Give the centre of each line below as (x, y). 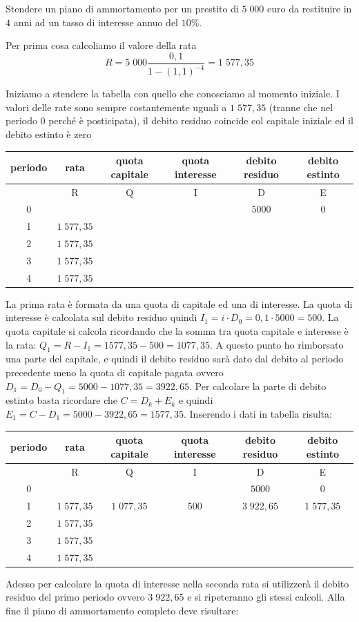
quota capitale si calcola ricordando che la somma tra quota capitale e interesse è (177, 331)
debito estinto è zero (49, 134)
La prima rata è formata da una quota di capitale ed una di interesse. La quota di (179, 303)
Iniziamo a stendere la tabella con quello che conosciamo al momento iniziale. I (173, 94)
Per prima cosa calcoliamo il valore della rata (101, 45)
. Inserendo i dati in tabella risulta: (258, 413)
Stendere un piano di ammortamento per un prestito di (122, 8)
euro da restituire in (310, 8)
